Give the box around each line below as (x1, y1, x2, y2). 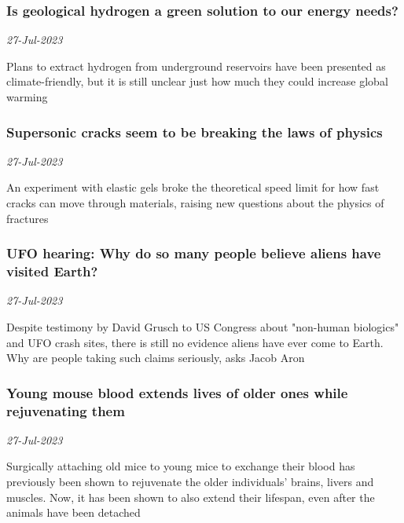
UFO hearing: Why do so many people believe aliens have (6, 243, 381, 263)
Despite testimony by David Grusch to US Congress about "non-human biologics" (6, 318, 399, 335)
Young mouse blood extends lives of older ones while (6, 382, 348, 402)
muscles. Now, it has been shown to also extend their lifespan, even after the (6, 488, 375, 505)
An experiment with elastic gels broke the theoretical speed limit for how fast (6, 179, 380, 196)
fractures (6, 210, 49, 226)
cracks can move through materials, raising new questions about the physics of (6, 195, 384, 210)
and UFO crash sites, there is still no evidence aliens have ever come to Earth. (6, 334, 384, 350)
